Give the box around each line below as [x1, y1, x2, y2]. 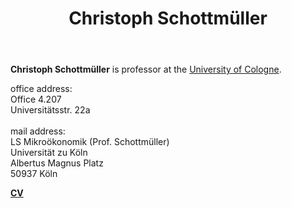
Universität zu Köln [10, 147, 88, 159]
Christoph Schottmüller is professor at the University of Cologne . [10, 63, 282, 76]
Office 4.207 [10, 93, 62, 106]
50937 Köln [10, 168, 58, 180]
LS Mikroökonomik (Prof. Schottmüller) [10, 136, 170, 148]
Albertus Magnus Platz [10, 157, 104, 169]
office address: [10, 83, 73, 95]
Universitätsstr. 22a [10, 104, 91, 116]
